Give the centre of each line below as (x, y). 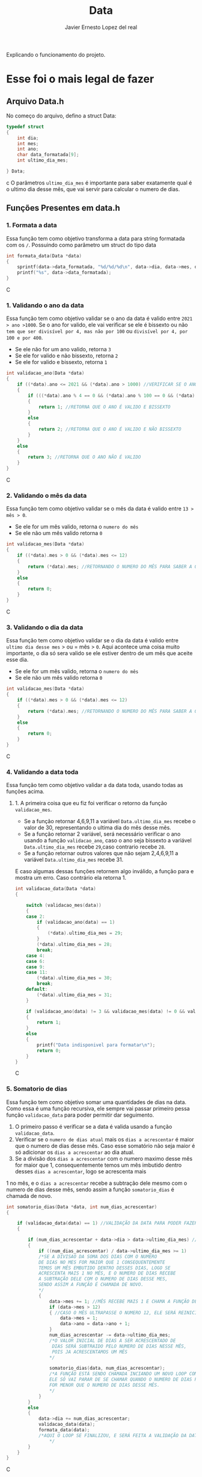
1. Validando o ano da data (45, 305)
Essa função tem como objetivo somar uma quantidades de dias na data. (96, 1102)
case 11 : (37, 973)
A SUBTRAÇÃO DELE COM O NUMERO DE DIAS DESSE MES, (103, 1279)
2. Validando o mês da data (47, 495)
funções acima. (26, 792)
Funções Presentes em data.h (63, 208)
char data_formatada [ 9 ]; (48, 155)
